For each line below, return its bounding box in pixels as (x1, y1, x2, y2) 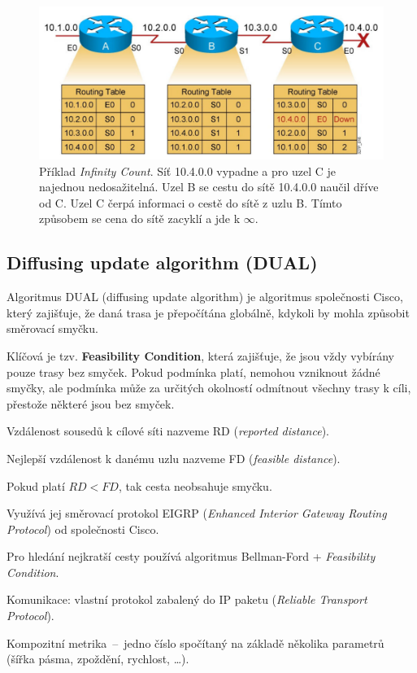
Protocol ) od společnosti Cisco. (7, 520, 159, 537)
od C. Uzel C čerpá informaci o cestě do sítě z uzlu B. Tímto (39, 194, 342, 211)
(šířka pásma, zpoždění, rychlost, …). (7, 650, 189, 667)
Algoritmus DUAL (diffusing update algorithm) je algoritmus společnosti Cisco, (7, 288, 403, 305)
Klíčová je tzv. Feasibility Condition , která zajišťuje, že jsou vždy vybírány (7, 347, 394, 364)
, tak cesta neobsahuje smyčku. (118, 477, 272, 494)
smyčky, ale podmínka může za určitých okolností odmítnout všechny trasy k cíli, (7, 379, 411, 396)
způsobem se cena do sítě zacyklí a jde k (39, 210, 241, 227)
